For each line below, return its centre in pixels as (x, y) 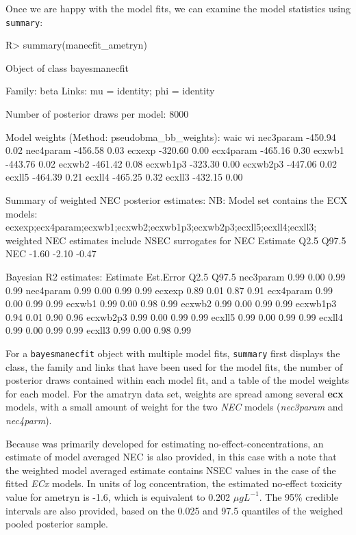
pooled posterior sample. (57, 524)
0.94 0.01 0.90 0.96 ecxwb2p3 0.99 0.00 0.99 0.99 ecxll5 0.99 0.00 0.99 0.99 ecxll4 (174, 316)
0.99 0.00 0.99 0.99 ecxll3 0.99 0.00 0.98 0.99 (99, 330)
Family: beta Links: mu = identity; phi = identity (110, 91)
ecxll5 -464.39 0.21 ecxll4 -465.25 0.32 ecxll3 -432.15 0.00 (124, 177)
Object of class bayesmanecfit (67, 67)
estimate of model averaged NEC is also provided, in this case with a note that (171, 457)
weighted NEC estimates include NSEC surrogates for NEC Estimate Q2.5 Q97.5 (176, 240)
